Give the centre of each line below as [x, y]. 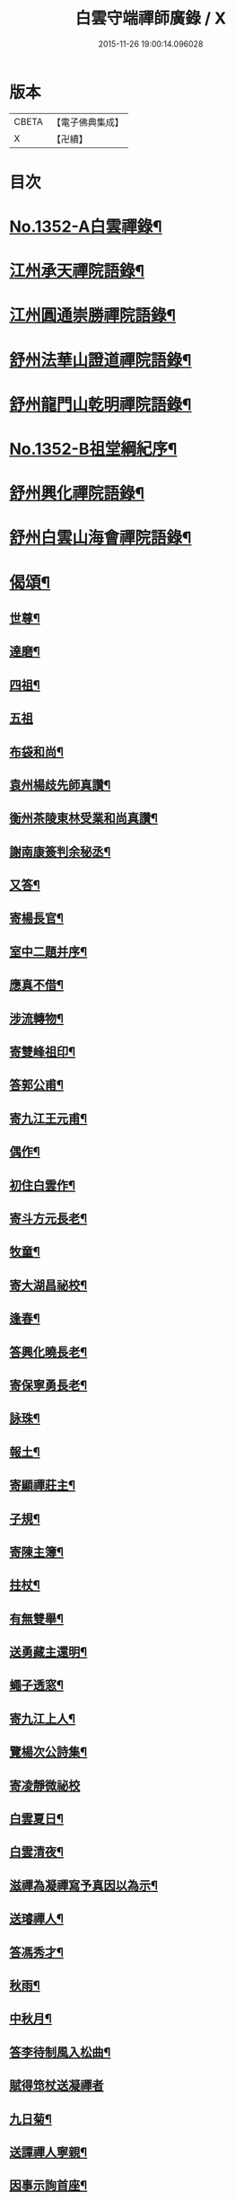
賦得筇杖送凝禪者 [57, 2086]
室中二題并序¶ [48, 952]
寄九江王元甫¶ [48, 1118]
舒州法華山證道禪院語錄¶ [100, 360]
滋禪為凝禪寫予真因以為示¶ [84, 1885]
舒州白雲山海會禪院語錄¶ [100, 538]
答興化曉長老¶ [48, 1352]
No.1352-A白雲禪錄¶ [86, 227]
